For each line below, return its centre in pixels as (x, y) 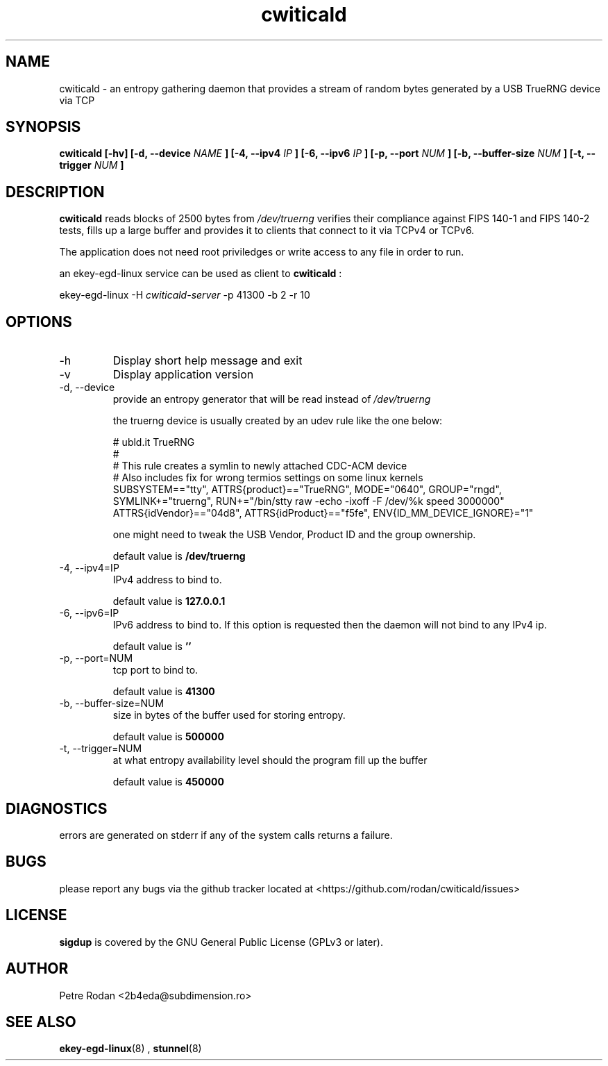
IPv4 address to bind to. (167, 580)
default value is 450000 (168, 782)
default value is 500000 (168, 737)
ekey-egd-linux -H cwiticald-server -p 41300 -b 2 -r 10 (185, 295)
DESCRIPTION (55, 192)
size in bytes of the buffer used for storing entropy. (229, 715)
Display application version (183, 375)
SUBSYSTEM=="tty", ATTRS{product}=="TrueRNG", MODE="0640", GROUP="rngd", (307, 490)
